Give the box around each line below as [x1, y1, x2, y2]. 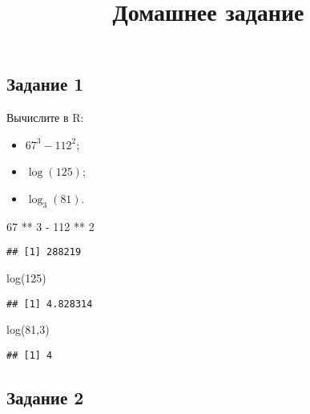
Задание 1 [6, 71, 84, 96]
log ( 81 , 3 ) [6, 321, 50, 338]
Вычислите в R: [6, 109, 84, 126]
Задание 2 [6, 384, 84, 409]
